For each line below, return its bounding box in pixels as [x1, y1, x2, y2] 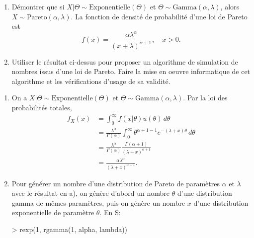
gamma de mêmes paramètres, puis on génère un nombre [11, 197, 185, 208]
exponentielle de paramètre [11, 207, 94, 218]
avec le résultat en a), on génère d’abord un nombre [11, 188, 169, 198]
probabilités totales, [11, 102, 72, 113]
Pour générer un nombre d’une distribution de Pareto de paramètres [11, 178, 220, 188]
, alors [220, 1, 240, 11]
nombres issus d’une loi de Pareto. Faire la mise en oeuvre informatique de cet [11, 66, 251, 77]
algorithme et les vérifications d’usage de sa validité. [11, 76, 170, 86]
